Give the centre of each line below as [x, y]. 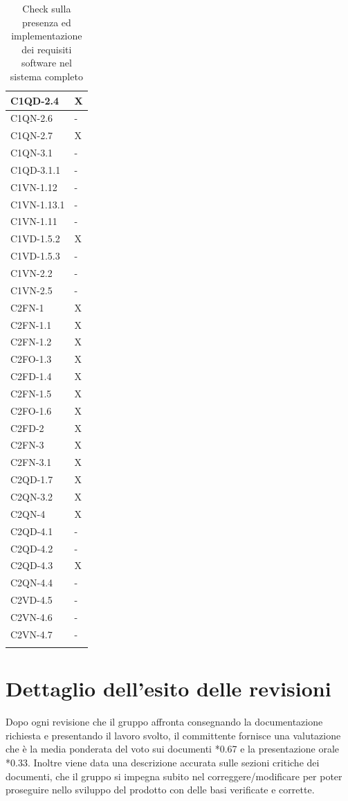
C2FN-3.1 [31, 462]
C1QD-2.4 [35, 100]
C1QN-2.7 [32, 135]
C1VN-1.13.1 [38, 204]
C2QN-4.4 [32, 583]
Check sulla [47, 8]
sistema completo [46, 76]
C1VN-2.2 [31, 273]
